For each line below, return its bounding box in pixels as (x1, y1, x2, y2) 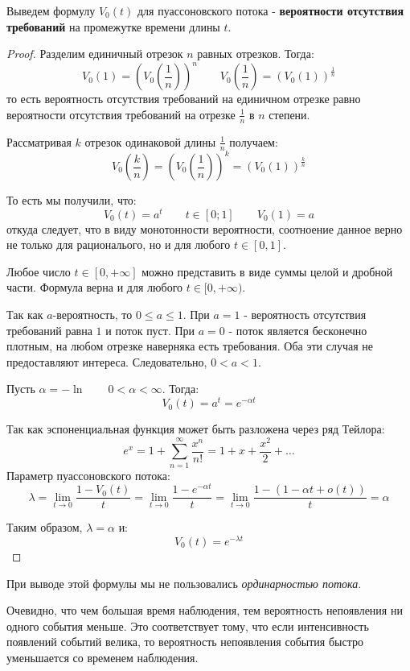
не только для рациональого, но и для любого (6, 236, 231, 253)
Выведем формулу (6, 2, 96, 19)
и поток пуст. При (105, 321, 195, 338)
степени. (269, 106, 310, 122)
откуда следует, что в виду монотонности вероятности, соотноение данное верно (6, 220, 403, 237)
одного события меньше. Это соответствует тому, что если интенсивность (6, 617, 369, 634)
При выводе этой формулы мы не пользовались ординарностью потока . (6, 574, 362, 591)
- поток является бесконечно (228, 321, 367, 338)
